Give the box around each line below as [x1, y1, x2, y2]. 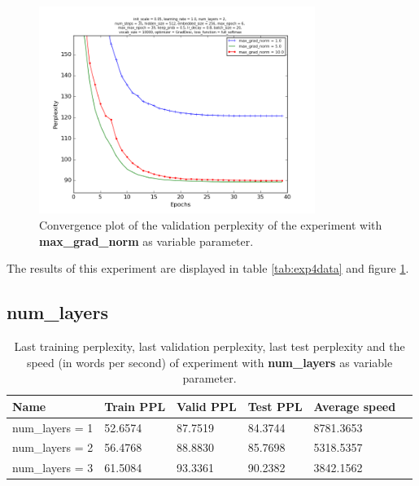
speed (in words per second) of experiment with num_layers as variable [26, 353, 393, 370]
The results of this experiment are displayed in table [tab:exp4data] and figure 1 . [7, 260, 409, 277]
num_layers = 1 [12, 418, 94, 436]
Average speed [313, 397, 396, 414]
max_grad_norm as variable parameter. [39, 232, 254, 249]
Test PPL [247, 397, 303, 414]
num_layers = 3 [12, 459, 94, 476]
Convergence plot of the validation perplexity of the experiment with [39, 216, 382, 233]
